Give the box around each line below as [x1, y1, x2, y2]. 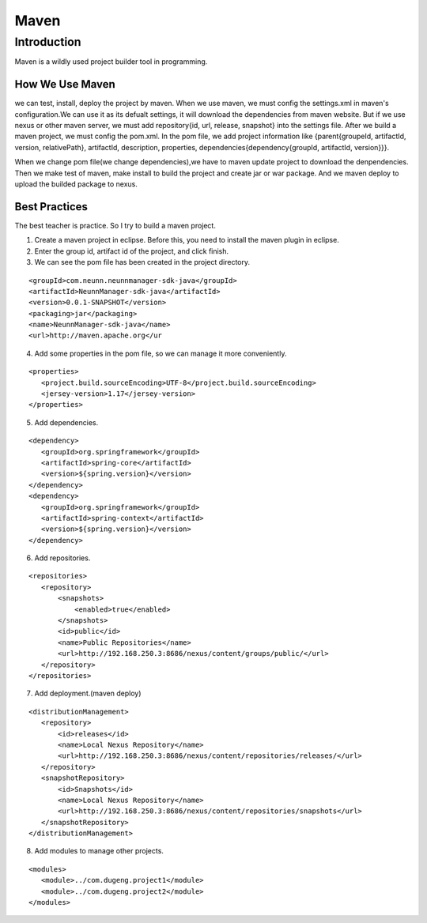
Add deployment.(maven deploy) [34, 688, 142, 699]
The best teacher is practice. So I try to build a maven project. [14, 220, 217, 230]
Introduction [14, 35, 81, 49]
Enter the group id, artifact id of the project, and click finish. [34, 246, 229, 256]
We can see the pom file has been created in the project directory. [34, 258, 251, 267]
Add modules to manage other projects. [34, 846, 164, 856]
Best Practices [14, 200, 89, 213]
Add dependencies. [34, 417, 99, 427]
